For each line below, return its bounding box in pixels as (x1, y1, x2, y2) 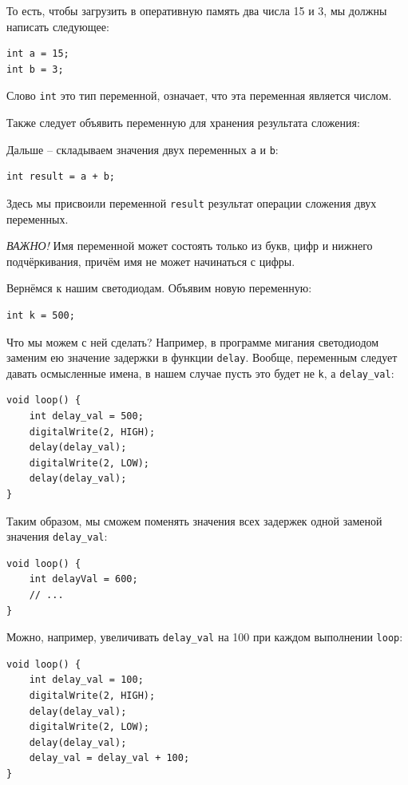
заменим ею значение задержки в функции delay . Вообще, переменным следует (6, 349, 398, 366)
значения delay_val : (6, 528, 108, 545)
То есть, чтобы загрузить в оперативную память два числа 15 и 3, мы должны (6, 2, 387, 18)
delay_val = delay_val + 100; (29, 752, 190, 764)
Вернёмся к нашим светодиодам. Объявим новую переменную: (6, 280, 312, 296)
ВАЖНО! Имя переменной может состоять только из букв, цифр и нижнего (6, 237, 373, 254)
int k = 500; (6, 309, 75, 321)
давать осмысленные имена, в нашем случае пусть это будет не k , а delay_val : (6, 364, 394, 381)
